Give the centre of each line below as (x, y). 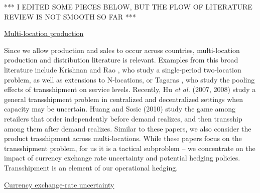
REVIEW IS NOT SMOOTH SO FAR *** (70, 16)
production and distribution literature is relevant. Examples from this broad (121, 60)
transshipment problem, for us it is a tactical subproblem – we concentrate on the (130, 148)
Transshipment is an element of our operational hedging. (91, 167)
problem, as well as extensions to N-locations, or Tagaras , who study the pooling (129, 79)
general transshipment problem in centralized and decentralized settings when (124, 99)
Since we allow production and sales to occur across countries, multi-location (122, 50)
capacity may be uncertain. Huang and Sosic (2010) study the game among (120, 109)
